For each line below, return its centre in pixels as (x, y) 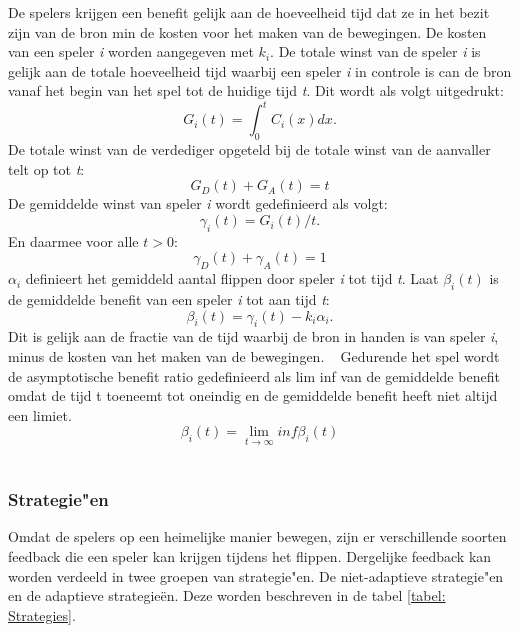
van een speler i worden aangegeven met (131, 51)
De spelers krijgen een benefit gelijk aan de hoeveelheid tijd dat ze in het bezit (249, 12)
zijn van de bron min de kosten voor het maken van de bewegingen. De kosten (247, 31)
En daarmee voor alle (73, 240)
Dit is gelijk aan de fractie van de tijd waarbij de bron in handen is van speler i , (253, 336)
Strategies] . (42, 614)
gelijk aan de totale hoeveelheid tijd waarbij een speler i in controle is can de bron (260, 70)
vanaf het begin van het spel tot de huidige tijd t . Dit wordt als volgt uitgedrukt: (256, 90)
